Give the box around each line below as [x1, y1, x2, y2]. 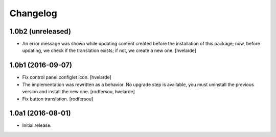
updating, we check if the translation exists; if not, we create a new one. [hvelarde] [22, 47, 197, 53]
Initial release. [22, 122, 52, 128]
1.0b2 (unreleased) [9, 27, 72, 36]
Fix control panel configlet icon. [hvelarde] [22, 74, 112, 80]
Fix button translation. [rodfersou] [22, 96, 94, 102]
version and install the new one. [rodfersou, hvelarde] [22, 89, 135, 95]
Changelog [9, 8, 57, 19]
